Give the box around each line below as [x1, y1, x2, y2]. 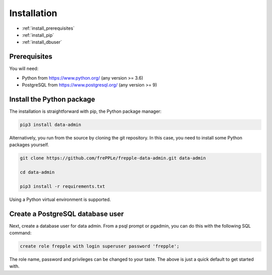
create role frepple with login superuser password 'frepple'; [20, 243, 180, 249]
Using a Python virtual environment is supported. [9, 196, 111, 202]
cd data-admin [20, 169, 55, 175]
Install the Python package [9, 95, 95, 103]
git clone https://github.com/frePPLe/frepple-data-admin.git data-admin [20, 155, 206, 161]
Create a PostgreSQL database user [9, 210, 124, 218]
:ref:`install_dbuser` [22, 39, 62, 45]
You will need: [9, 65, 39, 72]
